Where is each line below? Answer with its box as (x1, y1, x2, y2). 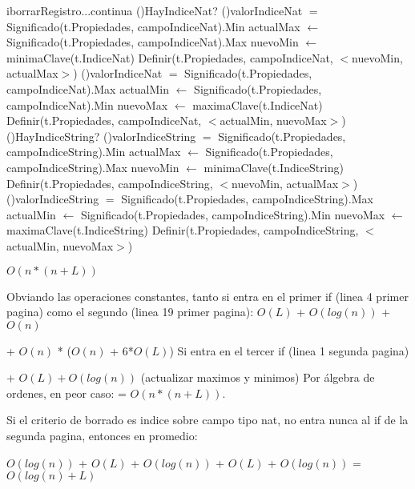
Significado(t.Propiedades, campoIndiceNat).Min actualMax (6, 18, 300, 34)
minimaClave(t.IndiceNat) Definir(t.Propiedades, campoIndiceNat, (6, 49, 333, 66)
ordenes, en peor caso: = (6, 384, 127, 401)
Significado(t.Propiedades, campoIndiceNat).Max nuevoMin (6, 34, 299, 50)
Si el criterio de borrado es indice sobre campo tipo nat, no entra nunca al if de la (6, 411, 409, 428)
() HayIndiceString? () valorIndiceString (6, 127, 196, 144)
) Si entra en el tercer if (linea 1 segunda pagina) (169, 342, 409, 359)
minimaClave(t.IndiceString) (203, 158, 344, 175)
